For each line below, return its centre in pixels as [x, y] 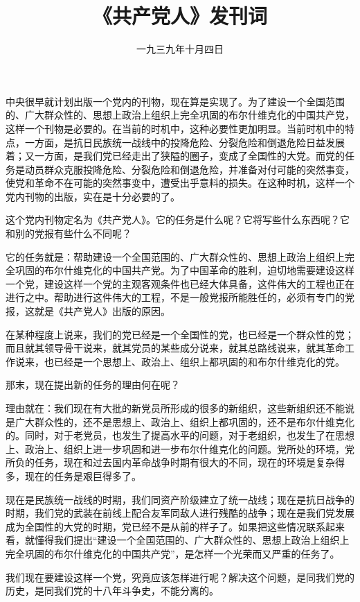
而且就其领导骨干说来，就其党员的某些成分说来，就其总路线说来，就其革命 [175, 348]
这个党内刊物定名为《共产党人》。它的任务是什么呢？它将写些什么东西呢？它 [178, 220]
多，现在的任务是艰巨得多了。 [73, 475]
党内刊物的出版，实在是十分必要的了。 [93, 196]
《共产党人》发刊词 [180, 16]
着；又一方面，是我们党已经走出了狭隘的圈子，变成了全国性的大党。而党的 [175, 156]
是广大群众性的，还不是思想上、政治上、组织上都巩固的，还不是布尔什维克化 [180, 421]
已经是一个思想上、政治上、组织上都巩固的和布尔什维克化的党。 [199, 361]
